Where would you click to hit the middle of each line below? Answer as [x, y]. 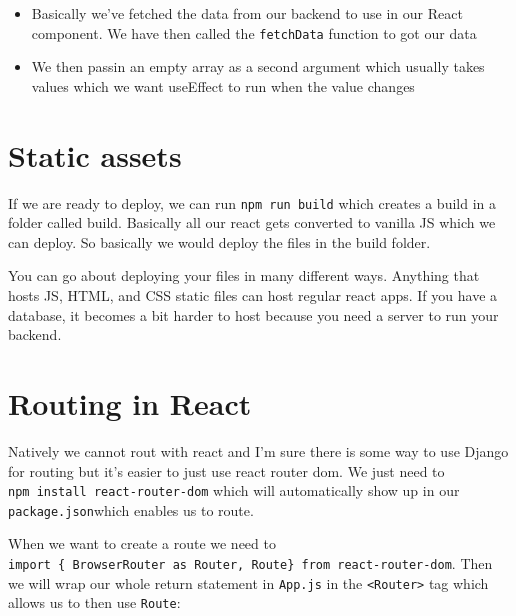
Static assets [95, 154]
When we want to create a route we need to [142, 543]
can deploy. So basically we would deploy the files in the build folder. [219, 241]
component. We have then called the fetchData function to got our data [254, 32]
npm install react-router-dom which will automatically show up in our [234, 490]
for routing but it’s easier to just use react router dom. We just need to [226, 470]
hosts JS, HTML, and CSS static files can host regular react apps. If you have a [253, 295]
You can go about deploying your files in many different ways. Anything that [244, 275]
